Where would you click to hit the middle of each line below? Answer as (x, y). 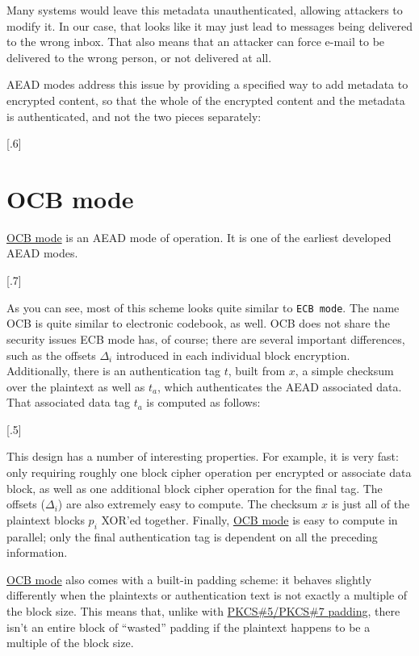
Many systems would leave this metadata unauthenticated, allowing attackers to (205, 10)
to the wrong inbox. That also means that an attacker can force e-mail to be (196, 42)
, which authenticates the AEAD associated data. (279, 386)
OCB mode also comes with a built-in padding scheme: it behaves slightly (189, 579)
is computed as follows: (203, 402)
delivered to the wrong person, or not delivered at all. (139, 57)
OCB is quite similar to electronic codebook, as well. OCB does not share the (198, 323)
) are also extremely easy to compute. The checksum (188, 504)
